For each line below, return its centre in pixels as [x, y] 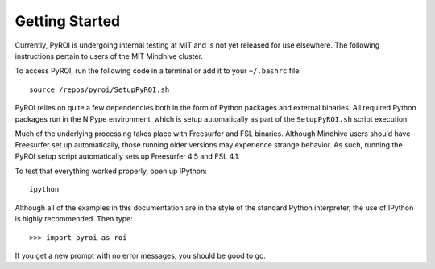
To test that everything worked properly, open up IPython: [111, 171]
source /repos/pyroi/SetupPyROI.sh [99, 89]
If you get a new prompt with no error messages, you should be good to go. [140, 256]
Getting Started [68, 21]
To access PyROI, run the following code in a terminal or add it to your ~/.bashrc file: [158, 71]
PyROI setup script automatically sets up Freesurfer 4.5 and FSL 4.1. [128, 156]
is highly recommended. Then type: [74, 219]
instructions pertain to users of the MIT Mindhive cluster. [109, 56]
